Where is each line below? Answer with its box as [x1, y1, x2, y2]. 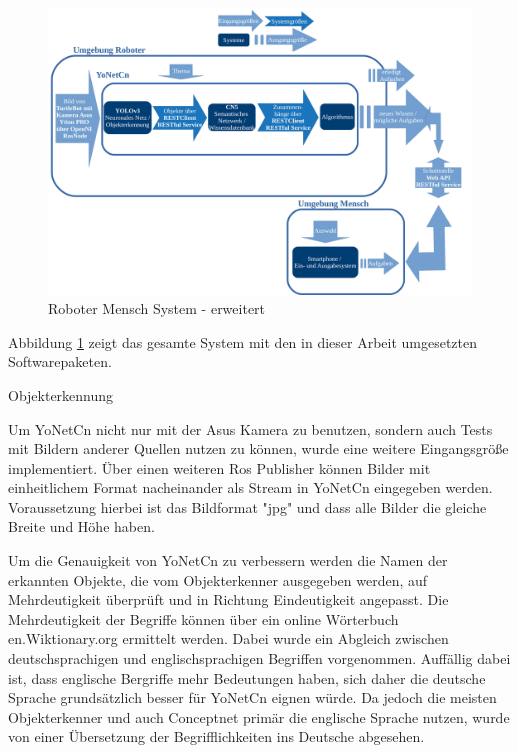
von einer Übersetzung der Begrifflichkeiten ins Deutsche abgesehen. [8, 726, 425, 747]
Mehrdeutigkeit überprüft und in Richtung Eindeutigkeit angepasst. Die [8, 589, 449, 610]
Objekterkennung [8, 384, 114, 405]
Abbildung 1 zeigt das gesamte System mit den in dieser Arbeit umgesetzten [8, 331, 478, 352]
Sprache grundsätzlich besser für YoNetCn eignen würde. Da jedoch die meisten [8, 687, 497, 708]
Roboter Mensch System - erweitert [48, 298, 266, 319]
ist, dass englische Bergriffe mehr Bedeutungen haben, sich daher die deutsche [8, 667, 486, 688]
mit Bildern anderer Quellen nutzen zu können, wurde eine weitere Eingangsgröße [8, 438, 509, 459]
